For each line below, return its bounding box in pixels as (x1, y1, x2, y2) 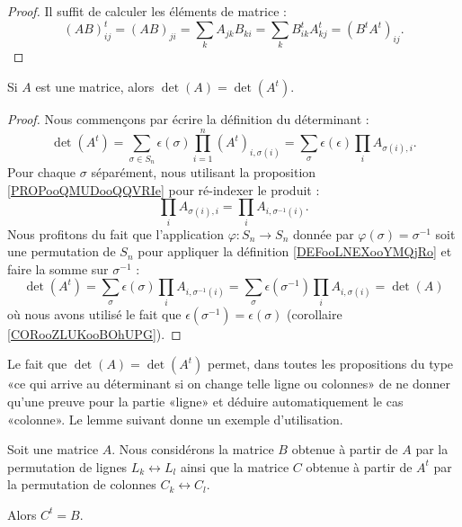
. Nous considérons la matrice (111, 440, 274, 459)
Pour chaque (7, 163, 76, 182)
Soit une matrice (7, 440, 99, 459)
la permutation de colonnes (7, 475, 156, 494)
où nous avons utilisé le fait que (7, 304, 182, 323)
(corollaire (287, 304, 342, 323)
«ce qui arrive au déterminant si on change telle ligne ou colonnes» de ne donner (7, 374, 451, 393)
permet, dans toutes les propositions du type (207, 354, 454, 373)
